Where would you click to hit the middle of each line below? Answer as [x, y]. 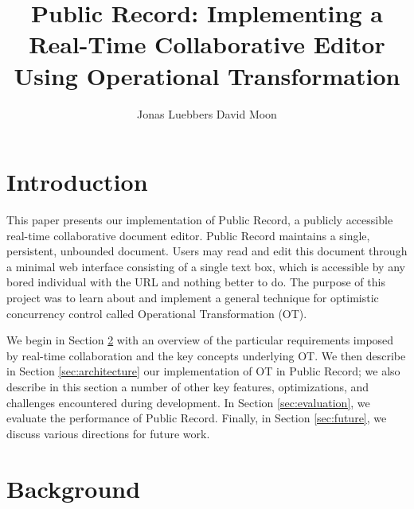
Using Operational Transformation [207, 75]
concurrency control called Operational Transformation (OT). [157, 313]
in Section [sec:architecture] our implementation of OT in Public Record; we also [203, 371]
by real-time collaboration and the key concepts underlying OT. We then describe [206, 355]
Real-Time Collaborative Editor [207, 44]
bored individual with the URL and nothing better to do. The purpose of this [196, 282]
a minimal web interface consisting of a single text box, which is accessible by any [206, 266]
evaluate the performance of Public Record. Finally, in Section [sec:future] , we [197, 418]
